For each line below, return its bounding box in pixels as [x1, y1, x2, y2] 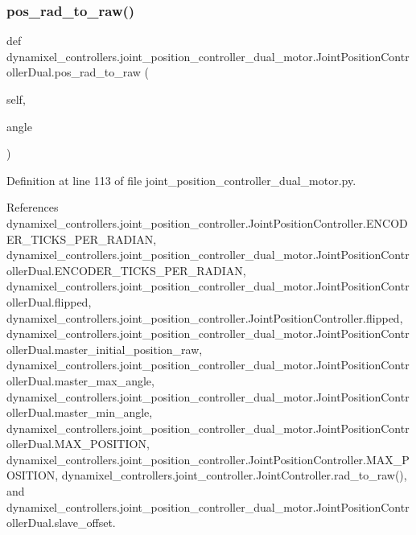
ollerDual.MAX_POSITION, [6, 435, 150, 452]
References [6, 199, 59, 216]
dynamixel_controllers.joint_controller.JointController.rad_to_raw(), [61, 467, 407, 484]
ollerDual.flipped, [6, 293, 92, 310]
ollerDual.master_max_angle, [6, 372, 154, 389]
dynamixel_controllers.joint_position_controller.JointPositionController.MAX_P [6, 451, 410, 467]
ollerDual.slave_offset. [6, 514, 116, 531]
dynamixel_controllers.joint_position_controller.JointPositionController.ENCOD [6, 214, 408, 231]
